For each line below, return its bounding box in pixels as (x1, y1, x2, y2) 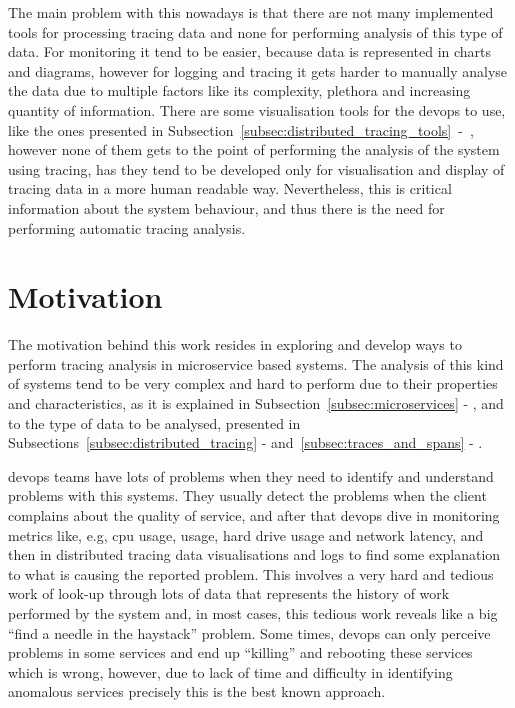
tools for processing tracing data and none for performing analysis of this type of (8, 21, 503, 42)
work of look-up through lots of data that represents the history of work (8, 583, 450, 604)
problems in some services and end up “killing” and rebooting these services (8, 642, 473, 663)
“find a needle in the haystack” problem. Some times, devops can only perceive (8, 622, 491, 643)
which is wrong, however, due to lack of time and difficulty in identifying (8, 661, 453, 682)
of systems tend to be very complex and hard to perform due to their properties (8, 373, 498, 394)
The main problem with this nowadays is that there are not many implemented (8, 2, 494, 22)
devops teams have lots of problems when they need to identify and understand (8, 465, 494, 486)
